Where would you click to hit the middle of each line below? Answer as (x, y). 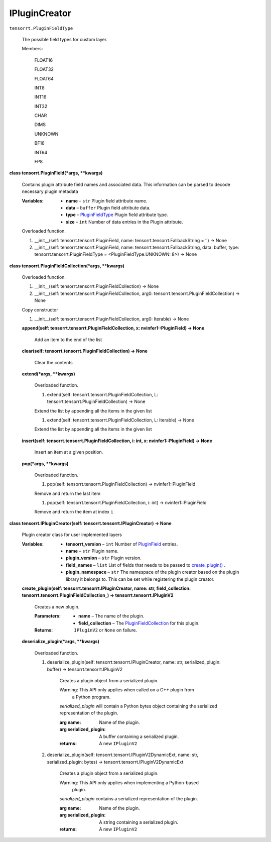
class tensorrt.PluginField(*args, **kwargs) (56, 173)
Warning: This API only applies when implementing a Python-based (129, 782)
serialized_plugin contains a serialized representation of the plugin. (129, 799)
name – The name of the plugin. (111, 616)
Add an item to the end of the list (68, 340)
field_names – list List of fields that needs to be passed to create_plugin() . (146, 565)
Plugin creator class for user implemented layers (72, 535)
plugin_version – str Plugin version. (104, 558)
